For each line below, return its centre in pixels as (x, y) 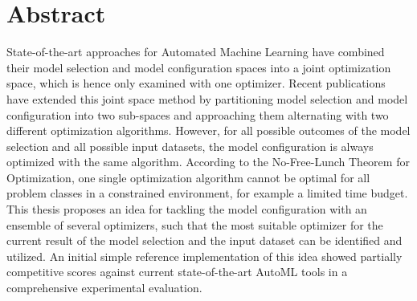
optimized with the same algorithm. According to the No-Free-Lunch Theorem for (208, 162)
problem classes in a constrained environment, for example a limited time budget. (207, 193)
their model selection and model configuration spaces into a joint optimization (199, 67)
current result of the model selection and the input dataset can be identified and (204, 240)
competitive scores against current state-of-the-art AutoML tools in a (177, 272)
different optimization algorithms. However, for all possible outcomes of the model (208, 130)
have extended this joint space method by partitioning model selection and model (207, 98)
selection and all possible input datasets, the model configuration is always (190, 146)
